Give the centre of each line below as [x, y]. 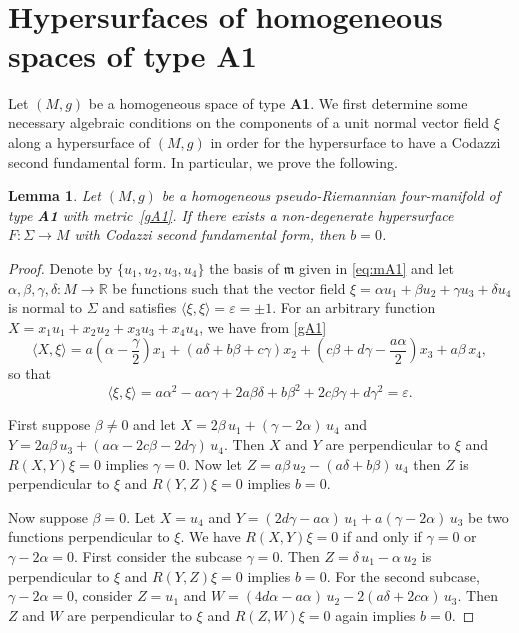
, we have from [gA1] [263, 326]
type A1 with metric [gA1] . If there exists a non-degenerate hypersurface [231, 214]
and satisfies [139, 307]
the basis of [244, 267]
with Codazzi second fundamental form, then [210, 234]
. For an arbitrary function [354, 307]
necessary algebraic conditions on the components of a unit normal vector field [249, 122]
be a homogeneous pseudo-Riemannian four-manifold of [331, 195]
